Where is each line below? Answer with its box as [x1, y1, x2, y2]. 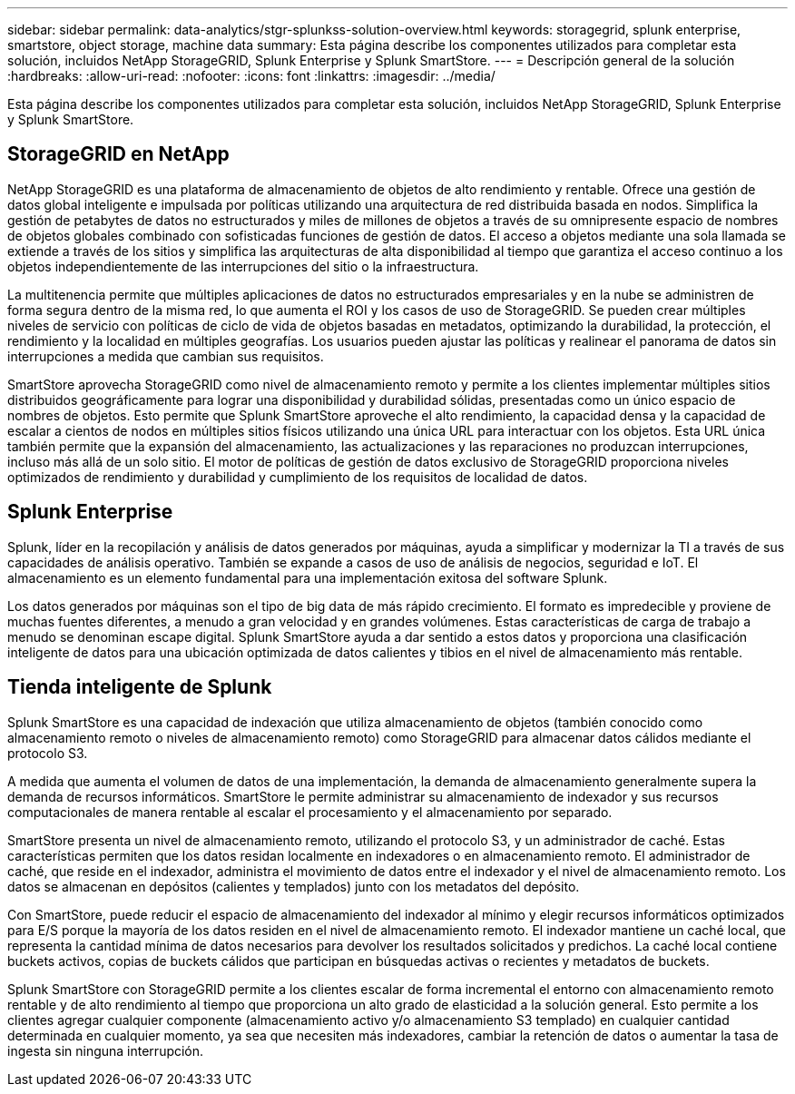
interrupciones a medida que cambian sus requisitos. [7, 348, 324, 364]
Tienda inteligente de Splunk [7, 675, 272, 699]
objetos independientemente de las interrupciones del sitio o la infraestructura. [7, 258, 479, 274]
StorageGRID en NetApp [7, 143, 230, 166]
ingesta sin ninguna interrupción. [7, 1042, 204, 1059]
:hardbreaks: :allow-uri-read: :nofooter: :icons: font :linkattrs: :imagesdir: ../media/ [7, 68, 496, 84]
